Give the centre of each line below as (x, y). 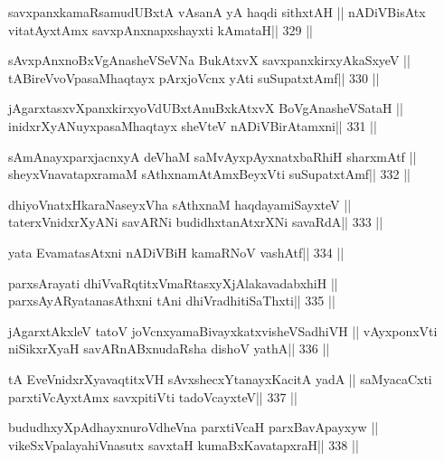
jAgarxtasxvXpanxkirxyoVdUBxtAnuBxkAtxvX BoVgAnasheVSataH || (206, 108)
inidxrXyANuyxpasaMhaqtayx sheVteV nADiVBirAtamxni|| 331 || (193, 125)
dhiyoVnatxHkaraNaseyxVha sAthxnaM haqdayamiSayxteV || (180, 204)
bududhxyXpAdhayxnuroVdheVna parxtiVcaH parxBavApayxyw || (194, 427)
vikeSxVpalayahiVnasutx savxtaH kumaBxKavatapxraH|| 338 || (184, 444)
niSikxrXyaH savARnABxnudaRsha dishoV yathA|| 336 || (169, 348)
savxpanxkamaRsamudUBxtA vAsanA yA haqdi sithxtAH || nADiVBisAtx (217, 12)
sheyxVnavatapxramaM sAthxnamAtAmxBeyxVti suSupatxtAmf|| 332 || (210, 174)
